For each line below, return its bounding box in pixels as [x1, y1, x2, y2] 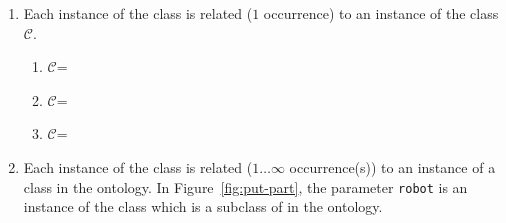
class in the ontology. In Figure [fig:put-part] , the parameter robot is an [23, 176, 468, 197]
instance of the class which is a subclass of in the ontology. [23, 196, 383, 217]
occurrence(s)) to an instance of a [289, 156, 496, 177]
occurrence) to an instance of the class [263, 3, 499, 23]
